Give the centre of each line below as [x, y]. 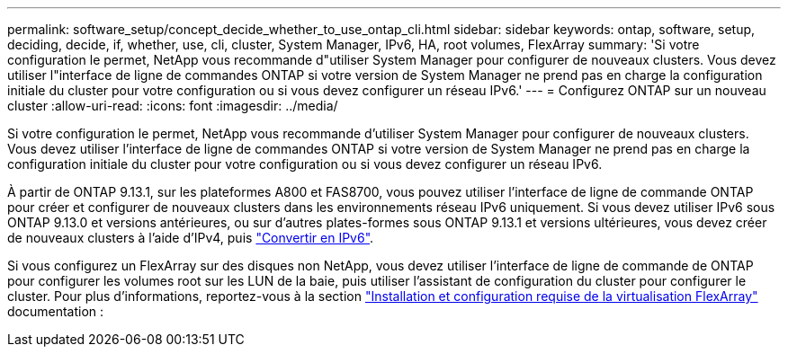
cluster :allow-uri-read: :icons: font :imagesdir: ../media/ [173, 106]
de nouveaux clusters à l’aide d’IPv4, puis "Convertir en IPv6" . [191, 238]
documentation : [56, 311]
